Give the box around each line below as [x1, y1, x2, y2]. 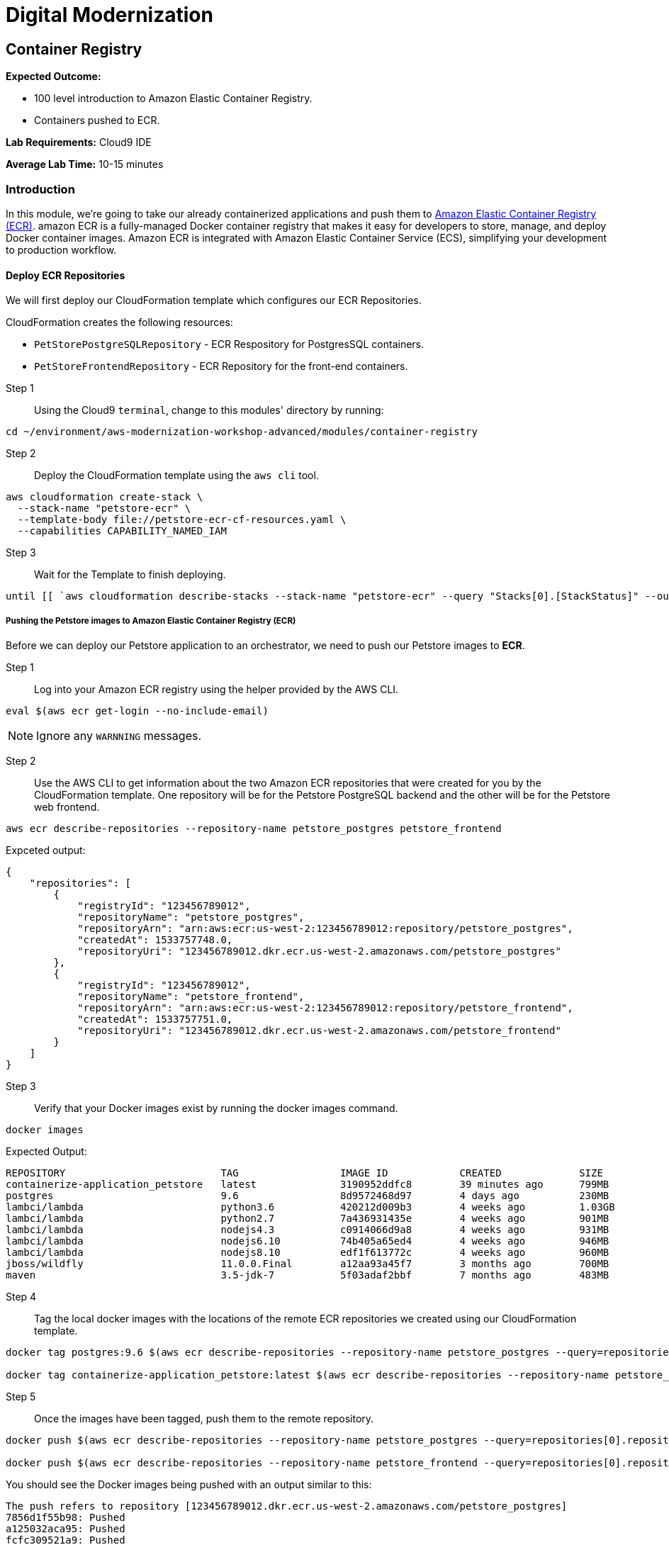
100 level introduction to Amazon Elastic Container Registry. [34, 92, 313, 105]
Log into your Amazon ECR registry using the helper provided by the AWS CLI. [34, 682, 399, 695]
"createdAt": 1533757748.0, [77, 933, 233, 945]
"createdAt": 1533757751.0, [77, 1013, 233, 1025]
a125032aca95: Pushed [6, 1522, 125, 1534]
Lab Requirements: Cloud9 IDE [6, 136, 152, 149]
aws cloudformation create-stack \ [6, 491, 203, 503]
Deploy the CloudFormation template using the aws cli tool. [34, 469, 319, 482]
